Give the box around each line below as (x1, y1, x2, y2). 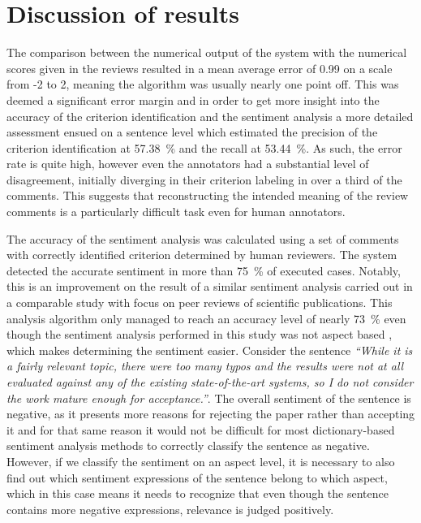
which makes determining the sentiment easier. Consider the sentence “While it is (6, 341, 413, 358)
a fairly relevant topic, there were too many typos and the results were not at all (6, 357, 404, 374)
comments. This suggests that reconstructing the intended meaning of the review (6, 187, 409, 204)
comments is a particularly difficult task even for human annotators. (6, 203, 346, 220)
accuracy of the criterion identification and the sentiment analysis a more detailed (6, 107, 414, 124)
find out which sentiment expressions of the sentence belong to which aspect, (6, 469, 388, 486)
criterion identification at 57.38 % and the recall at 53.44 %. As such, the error (6, 139, 402, 156)
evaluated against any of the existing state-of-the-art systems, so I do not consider (6, 374, 414, 390)
